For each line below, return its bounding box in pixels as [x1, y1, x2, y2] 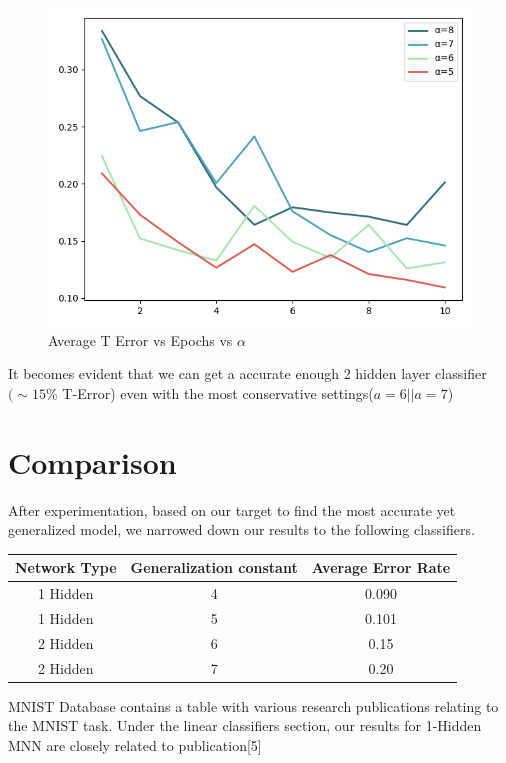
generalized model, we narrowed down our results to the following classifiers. [8, 519, 475, 540]
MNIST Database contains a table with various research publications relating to [8, 695, 499, 716]
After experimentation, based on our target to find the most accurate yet [8, 499, 456, 520]
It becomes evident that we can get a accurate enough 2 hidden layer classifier [8, 363, 487, 384]
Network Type [15, 557, 117, 578]
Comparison [8, 441, 177, 482]
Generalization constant [130, 557, 298, 578]
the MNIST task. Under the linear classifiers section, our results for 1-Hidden [8, 715, 482, 736]
